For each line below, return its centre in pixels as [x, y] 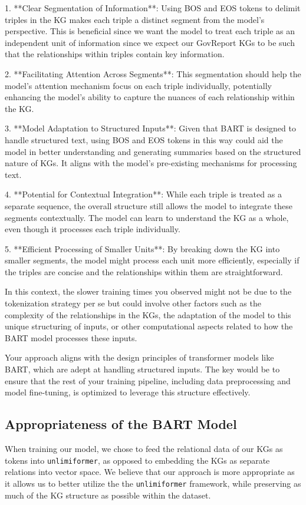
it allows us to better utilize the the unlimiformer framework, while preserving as [153, 483]
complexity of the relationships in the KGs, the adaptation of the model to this [148, 314]
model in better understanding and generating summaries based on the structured [153, 151]
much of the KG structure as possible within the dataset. [108, 495]
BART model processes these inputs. [71, 337]
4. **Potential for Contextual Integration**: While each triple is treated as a [143, 194]
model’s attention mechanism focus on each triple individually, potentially [138, 85]
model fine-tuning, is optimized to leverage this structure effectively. [128, 392]
